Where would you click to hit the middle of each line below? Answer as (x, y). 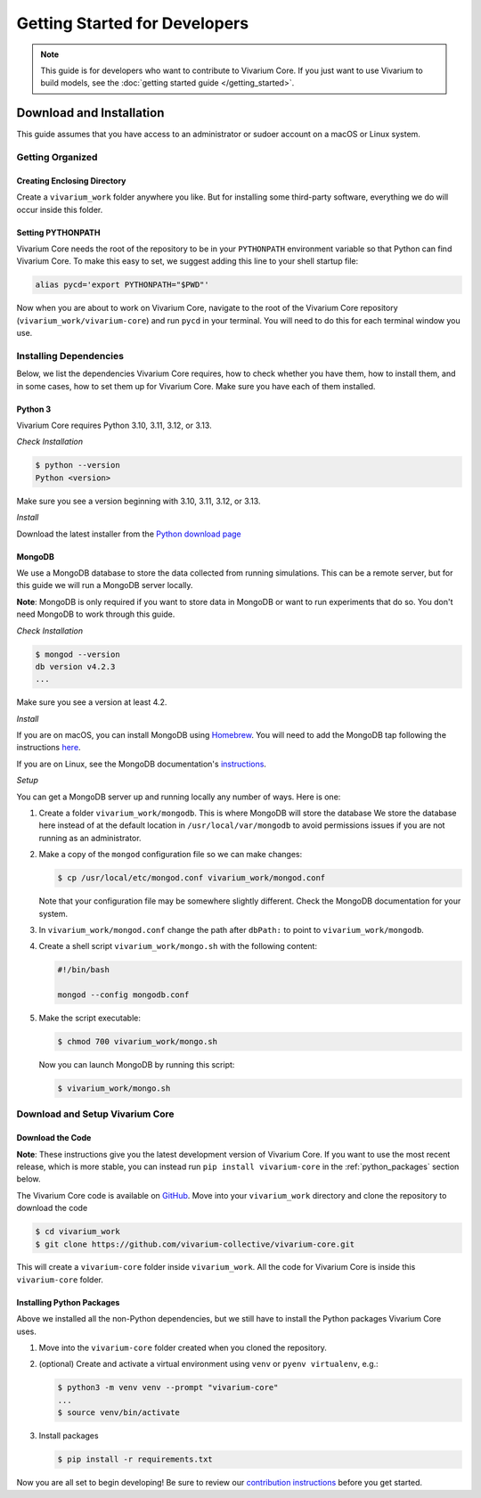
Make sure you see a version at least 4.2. (92, 702)
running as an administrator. (90, 838)
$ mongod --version (77, 654)
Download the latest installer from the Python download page (129, 534)
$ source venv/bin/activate (118, 1413)
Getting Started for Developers (133, 23)
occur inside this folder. (60, 209)
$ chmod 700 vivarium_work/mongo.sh (138, 1042)
